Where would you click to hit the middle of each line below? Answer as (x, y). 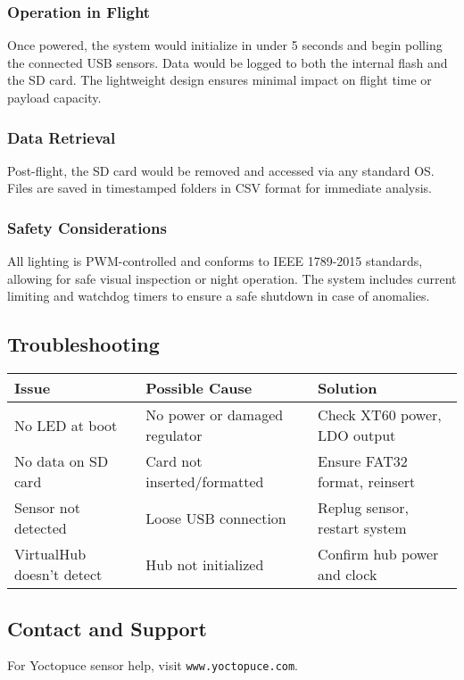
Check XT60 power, (380, 415)
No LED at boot (66, 425)
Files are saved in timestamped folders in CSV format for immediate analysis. (220, 188)
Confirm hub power (378, 554)
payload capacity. (54, 97)
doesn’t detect (58, 575)
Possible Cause (199, 388)
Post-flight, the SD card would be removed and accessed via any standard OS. (221, 170)
